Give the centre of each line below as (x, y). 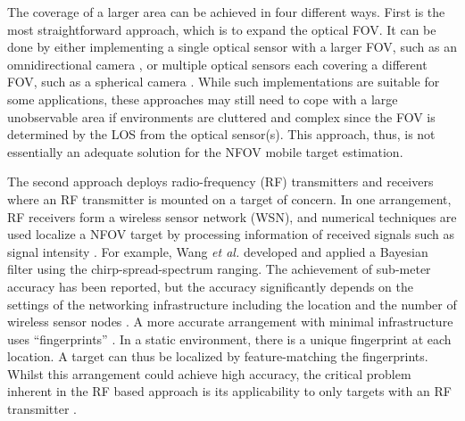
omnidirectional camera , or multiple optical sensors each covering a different (217, 64)
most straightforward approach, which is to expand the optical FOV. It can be (222, 29)
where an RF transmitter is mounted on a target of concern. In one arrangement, (229, 198)
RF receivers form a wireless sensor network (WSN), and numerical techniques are (232, 216)
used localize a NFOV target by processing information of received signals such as (231, 234)
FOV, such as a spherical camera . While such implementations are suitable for (224, 82)
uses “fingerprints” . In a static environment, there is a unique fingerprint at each (229, 338)
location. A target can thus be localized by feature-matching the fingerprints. (218, 356)
